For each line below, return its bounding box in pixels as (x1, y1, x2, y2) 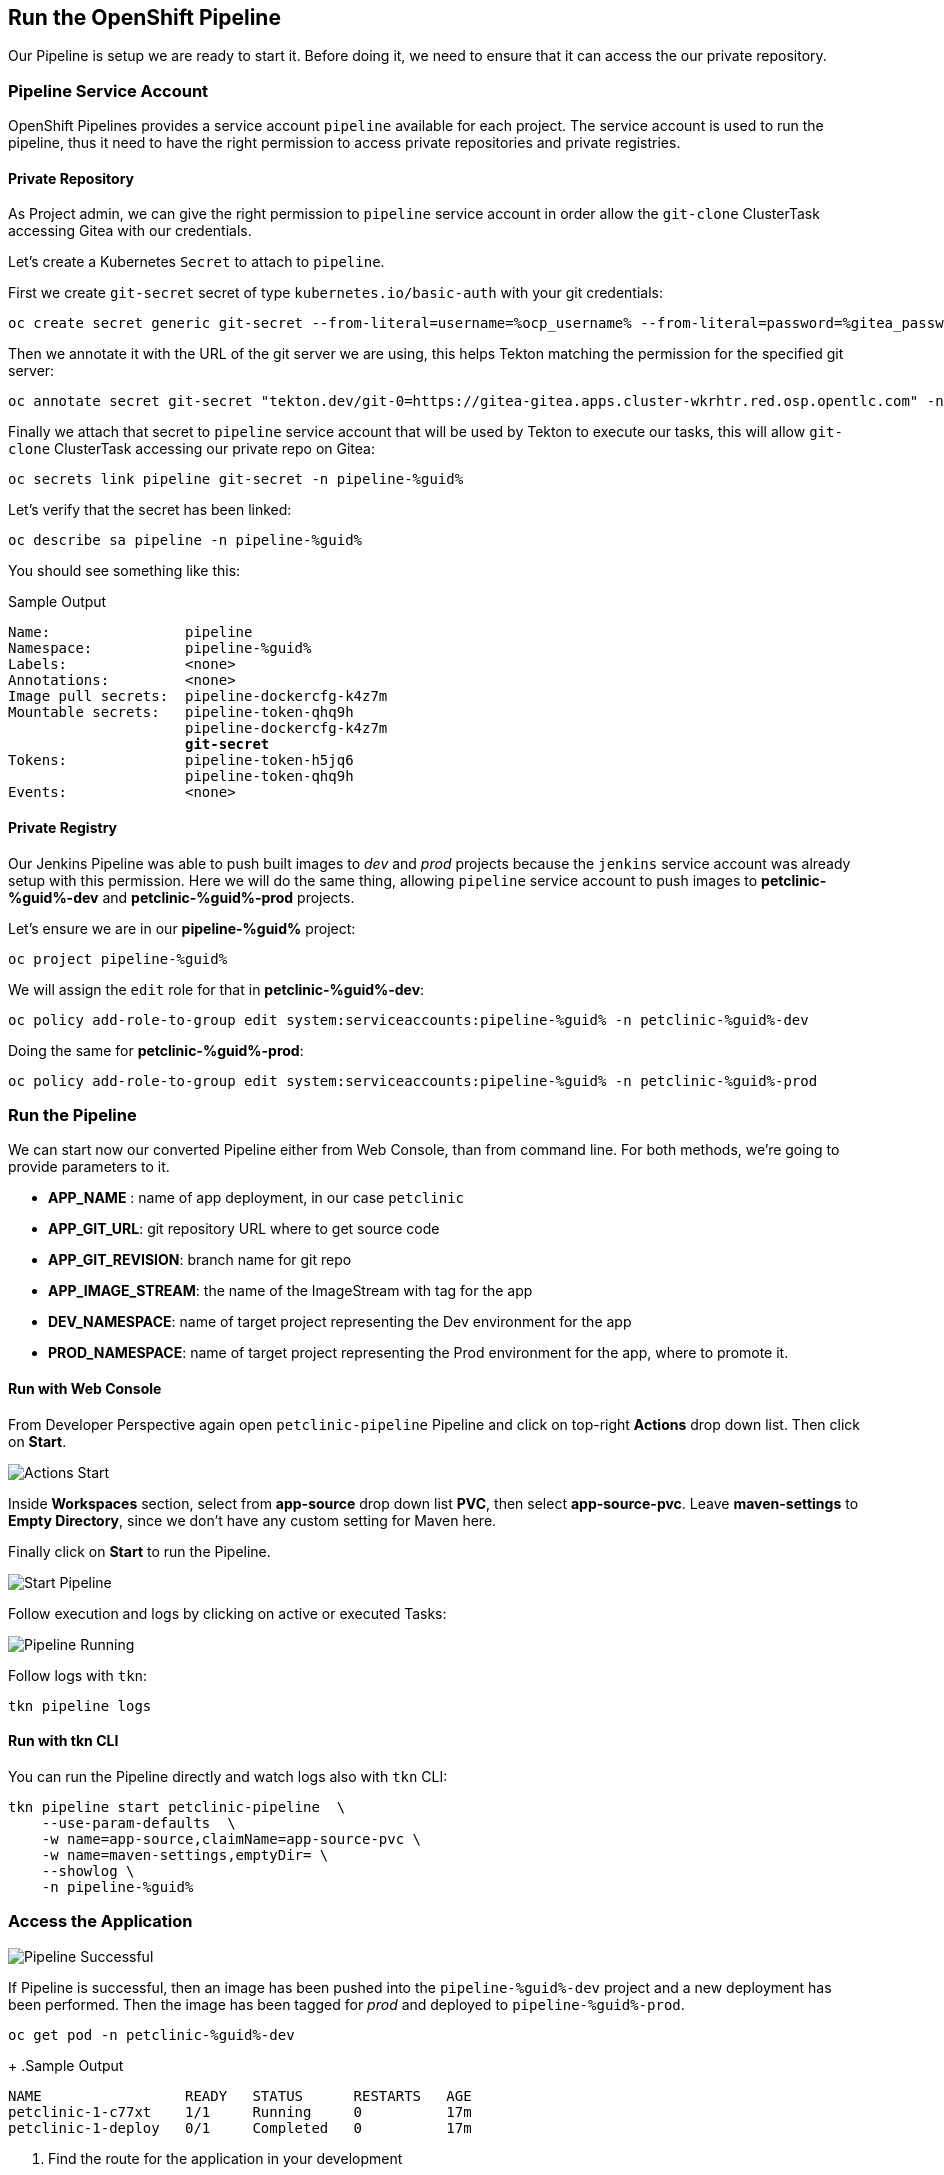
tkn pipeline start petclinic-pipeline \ (8, 1798, 346, 1815)
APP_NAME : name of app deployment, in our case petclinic (48, 1189, 465, 1207)
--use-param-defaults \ (41, 1814, 236, 1831)
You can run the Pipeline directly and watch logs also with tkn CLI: (8, 1767, 448, 1785)
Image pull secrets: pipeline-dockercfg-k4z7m (8, 688, 388, 705)
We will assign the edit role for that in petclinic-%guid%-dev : (8, 980, 425, 998)
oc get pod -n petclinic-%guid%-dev (8, 2026, 295, 2043)
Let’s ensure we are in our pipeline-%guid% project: (8, 919, 356, 937)
